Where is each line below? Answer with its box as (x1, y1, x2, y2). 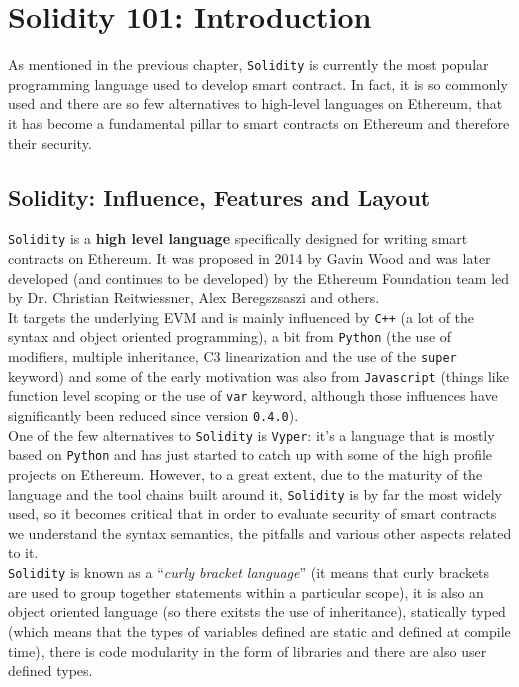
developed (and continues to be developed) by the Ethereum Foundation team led (8, 267, 510, 288)
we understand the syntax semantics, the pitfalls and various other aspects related (8, 522, 512, 543)
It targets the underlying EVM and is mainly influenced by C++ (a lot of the (8, 306, 475, 327)
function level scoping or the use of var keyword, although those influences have (8, 385, 498, 406)
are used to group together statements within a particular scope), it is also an (8, 581, 484, 602)
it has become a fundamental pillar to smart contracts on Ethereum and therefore (8, 112, 510, 133)
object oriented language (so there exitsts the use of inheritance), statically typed (8, 601, 506, 622)
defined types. (8, 660, 93, 681)
